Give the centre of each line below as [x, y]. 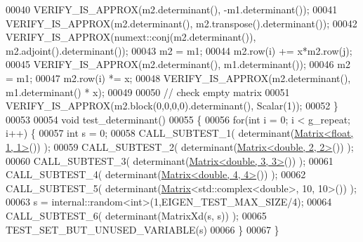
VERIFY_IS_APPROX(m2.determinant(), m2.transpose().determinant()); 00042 [181, 23]
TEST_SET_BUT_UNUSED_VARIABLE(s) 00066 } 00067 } [143, 229]
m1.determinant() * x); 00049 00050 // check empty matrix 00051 [148, 92]
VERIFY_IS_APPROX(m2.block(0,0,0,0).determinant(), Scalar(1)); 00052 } [172, 106]
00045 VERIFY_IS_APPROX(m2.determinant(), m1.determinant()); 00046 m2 [178, 64]
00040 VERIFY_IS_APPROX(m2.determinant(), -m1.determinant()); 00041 [172, 9]
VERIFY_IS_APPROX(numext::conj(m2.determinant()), [131, 37]
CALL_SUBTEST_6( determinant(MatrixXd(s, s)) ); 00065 [136, 215]
